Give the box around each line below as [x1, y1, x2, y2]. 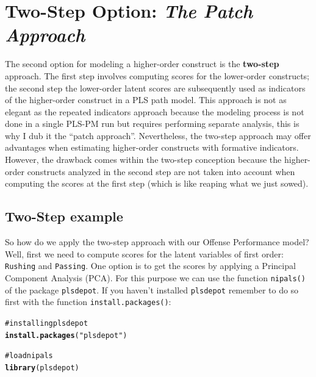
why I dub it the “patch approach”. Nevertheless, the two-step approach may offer [5, 129, 311, 142]
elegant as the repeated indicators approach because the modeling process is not [5, 105, 304, 118]
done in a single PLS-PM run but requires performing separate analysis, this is [5, 117, 300, 130]
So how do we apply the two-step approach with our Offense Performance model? [5, 235, 309, 248]
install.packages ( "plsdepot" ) [5, 331, 127, 340]
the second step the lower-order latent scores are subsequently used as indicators [5, 81, 306, 94]
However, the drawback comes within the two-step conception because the [5, 153, 282, 166]
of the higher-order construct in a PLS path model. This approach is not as [5, 93, 287, 106]
